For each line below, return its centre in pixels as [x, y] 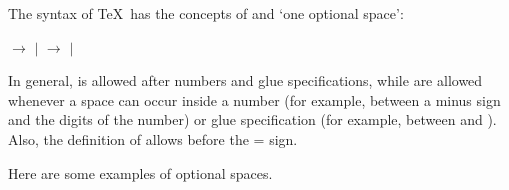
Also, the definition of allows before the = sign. [153, 138]
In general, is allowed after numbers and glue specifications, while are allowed [245, 80]
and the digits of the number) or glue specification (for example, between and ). [252, 119]
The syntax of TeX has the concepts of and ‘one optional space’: [206, 13]
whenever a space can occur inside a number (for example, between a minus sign [254, 99]
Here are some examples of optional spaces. [140, 172]
